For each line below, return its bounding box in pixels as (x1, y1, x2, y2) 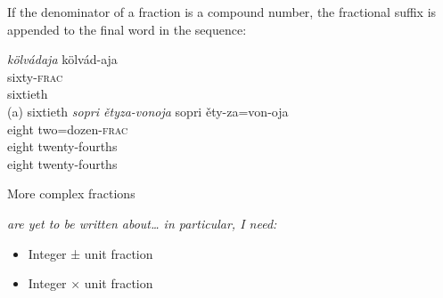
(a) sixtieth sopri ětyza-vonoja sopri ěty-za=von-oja (7, 101, 289, 120)
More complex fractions (7, 184, 135, 203)
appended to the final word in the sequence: (7, 20, 247, 38)
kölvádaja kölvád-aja (7, 50, 118, 68)
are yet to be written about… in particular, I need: (7, 213, 277, 232)
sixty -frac (7, 67, 63, 85)
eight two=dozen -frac (7, 119, 128, 138)
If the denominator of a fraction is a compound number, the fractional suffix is (7, 3, 437, 20)
